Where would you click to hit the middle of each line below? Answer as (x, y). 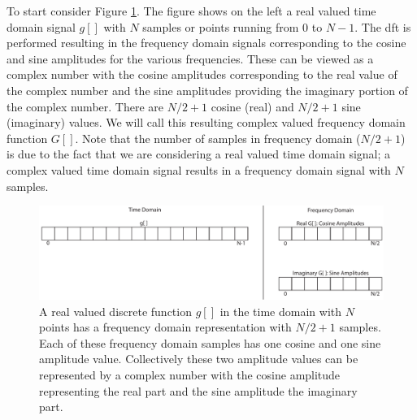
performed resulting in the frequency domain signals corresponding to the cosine (206, 43)
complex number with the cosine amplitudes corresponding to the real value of (202, 74)
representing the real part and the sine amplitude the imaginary (198, 390)
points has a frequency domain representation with (165, 327)
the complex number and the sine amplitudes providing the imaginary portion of (207, 90)
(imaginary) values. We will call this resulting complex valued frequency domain (206, 122)
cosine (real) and (252, 106)
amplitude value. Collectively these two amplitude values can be (199, 359)
